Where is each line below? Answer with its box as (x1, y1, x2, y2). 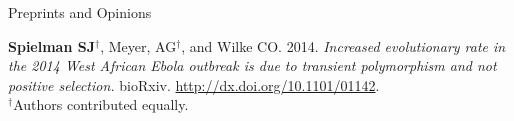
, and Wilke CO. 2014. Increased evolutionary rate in (181, 35, 506, 56)
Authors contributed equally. (13, 94, 189, 115)
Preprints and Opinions (8, 2, 152, 22)
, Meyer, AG (100, 35, 177, 56)
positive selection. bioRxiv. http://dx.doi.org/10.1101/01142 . (8, 74, 380, 95)
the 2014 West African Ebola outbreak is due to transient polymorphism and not (8, 55, 497, 76)
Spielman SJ (8, 35, 96, 56)
